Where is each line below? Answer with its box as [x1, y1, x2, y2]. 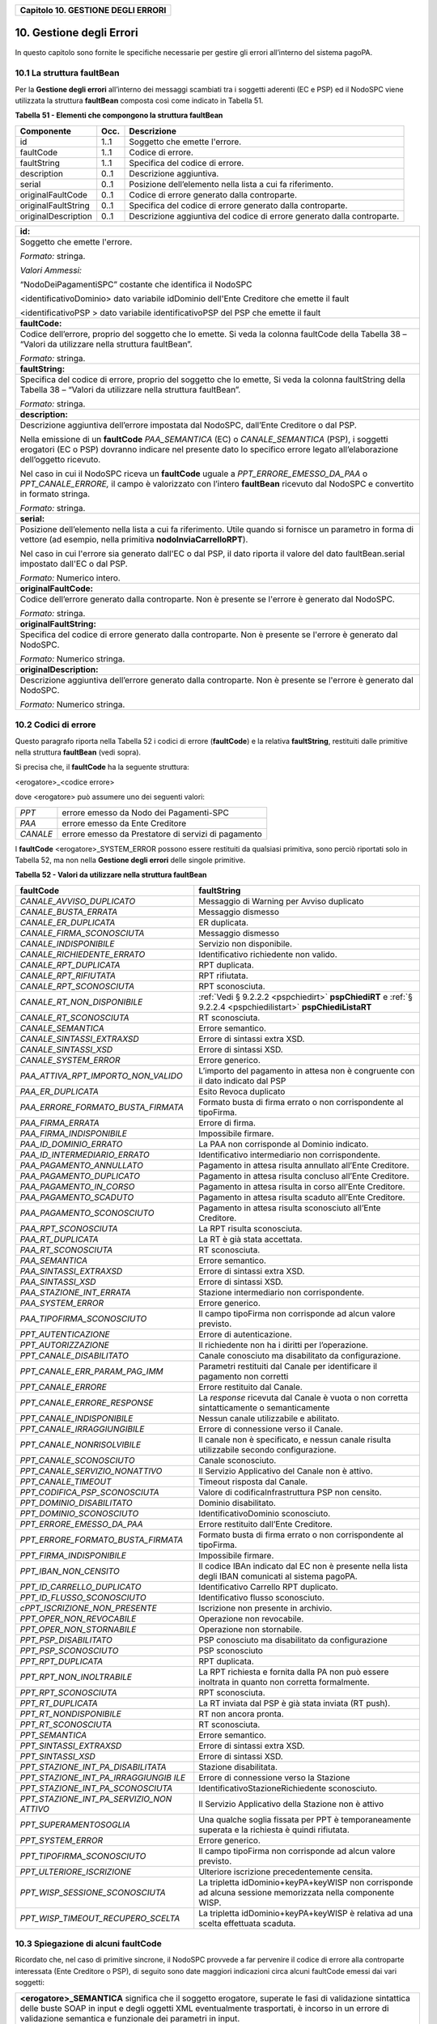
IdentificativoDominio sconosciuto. [198, 1507, 331, 1519]
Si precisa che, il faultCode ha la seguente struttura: [15, 762, 189, 772]
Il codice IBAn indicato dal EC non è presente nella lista [198, 1560, 409, 1571]
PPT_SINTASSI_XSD [19, 1750, 96, 1762]
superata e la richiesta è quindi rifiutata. [198, 1824, 350, 1835]
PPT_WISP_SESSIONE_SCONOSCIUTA [19, 1886, 166, 1898]
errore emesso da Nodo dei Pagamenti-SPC [62, 806, 230, 818]
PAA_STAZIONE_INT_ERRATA [19, 1286, 131, 1298]
